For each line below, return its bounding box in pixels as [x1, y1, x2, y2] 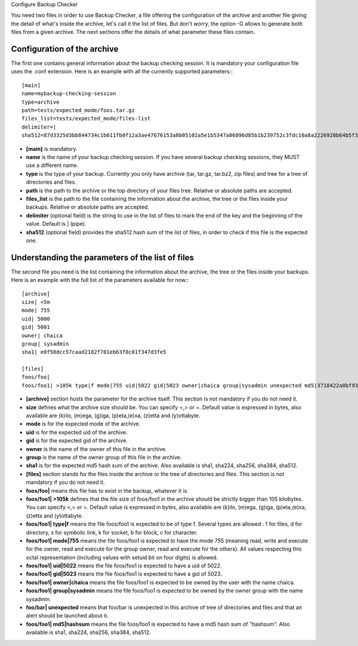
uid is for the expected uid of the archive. [26, 428, 128, 436]
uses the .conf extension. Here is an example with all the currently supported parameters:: [11, 68, 233, 75]
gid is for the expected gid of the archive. [26, 437, 128, 444]
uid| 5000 [21, 315, 50, 322]
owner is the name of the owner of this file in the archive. [26, 445, 167, 452]
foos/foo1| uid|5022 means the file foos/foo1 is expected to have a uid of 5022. [26, 562, 222, 569]
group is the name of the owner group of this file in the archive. [26, 454, 182, 461]
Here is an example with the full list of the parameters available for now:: [11, 277, 189, 284]
